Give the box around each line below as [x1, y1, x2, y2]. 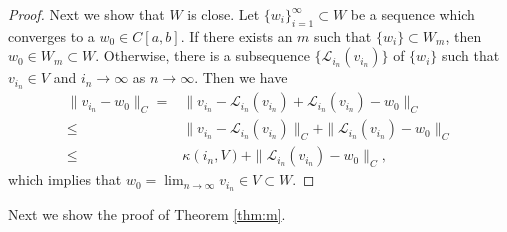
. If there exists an [180, 25, 293, 46]
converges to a [8, 25, 95, 46]
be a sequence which [350, 4, 475, 24]
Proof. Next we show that [8, 4, 165, 24]
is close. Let [187, 4, 260, 24]
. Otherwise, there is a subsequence [95, 45, 310, 66]
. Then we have [194, 67, 288, 88]
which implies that [8, 169, 122, 190]
